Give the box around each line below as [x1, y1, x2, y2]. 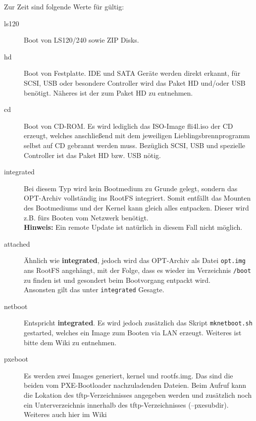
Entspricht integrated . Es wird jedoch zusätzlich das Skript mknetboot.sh [24, 317, 253, 328]
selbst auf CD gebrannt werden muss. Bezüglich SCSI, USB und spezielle [24, 140, 246, 150]
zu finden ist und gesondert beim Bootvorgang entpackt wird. [24, 274, 210, 285]
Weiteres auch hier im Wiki [24, 409, 107, 420]
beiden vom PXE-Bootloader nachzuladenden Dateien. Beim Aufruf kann [24, 380, 247, 390]
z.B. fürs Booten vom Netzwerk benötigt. [24, 212, 149, 222]
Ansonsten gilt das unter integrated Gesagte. [24, 284, 164, 295]
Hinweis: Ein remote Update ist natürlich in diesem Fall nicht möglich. [24, 222, 243, 232]
